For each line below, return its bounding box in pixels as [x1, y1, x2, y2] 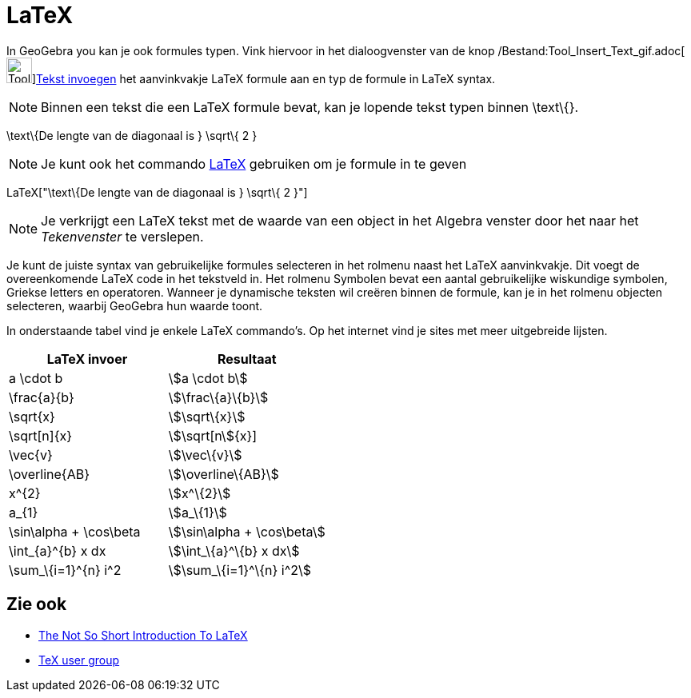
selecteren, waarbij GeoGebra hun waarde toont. [6, 298, 263, 313]
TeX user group [38, 652, 120, 667]
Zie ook [6, 594, 67, 615]
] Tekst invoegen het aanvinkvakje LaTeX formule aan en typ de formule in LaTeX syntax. [32, 71, 496, 86]
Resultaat [217, 350, 277, 367]
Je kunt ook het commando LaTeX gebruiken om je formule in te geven [41, 155, 467, 172]
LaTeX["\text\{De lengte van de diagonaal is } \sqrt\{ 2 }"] [6, 185, 308, 199]
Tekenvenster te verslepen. [41, 228, 204, 245]
